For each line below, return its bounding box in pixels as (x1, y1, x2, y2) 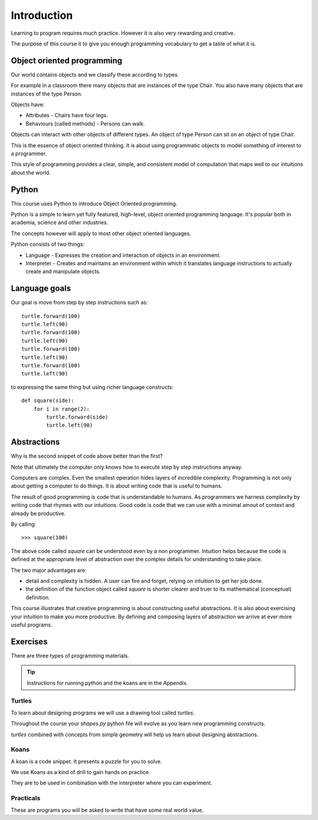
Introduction (11, 9, 73, 22)
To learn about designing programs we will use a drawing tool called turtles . (11, 709, 195, 716)
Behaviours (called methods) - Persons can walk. (25, 120, 145, 127)
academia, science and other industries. (11, 219, 108, 226)
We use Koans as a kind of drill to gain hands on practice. (11, 769, 150, 776)
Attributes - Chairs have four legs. (25, 112, 108, 119)
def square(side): (21, 397, 75, 404)
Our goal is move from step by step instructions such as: (11, 299, 148, 306)
